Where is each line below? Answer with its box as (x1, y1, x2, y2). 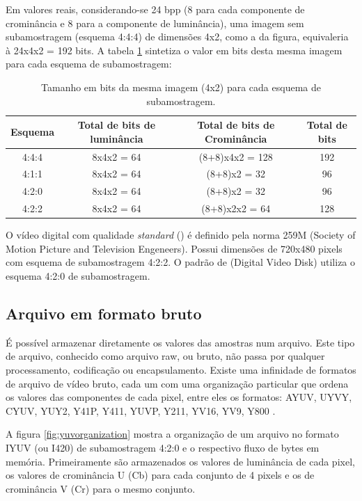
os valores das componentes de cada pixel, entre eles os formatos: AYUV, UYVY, (6, 390, 352, 404)
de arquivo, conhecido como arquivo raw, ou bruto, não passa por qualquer (6, 349, 325, 363)
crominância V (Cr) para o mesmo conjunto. (6, 481, 196, 495)
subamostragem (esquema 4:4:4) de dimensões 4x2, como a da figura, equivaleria (6, 29, 349, 44)
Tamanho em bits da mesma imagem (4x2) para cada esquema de (41, 79, 321, 94)
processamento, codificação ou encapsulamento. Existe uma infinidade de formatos (6, 362, 356, 376)
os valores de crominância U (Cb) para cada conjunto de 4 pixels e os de (6, 468, 315, 482)
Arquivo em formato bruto (6, 302, 202, 324)
